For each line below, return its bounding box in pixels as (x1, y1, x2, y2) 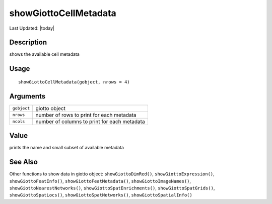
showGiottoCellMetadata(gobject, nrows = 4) (18, 79, 130, 85)
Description (9, 38, 47, 47)
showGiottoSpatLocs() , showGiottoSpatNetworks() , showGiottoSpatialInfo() (9, 192, 192, 198)
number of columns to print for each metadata (35, 118, 146, 125)
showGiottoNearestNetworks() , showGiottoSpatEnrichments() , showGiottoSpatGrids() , (9, 185, 215, 191)
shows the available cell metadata (9, 51, 80, 57)
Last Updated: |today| (9, 25, 55, 31)
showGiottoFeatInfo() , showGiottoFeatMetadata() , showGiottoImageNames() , (9, 178, 191, 184)
